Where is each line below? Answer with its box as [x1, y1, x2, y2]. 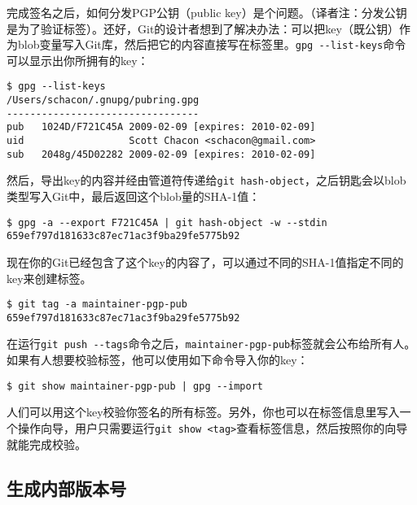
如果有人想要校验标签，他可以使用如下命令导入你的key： [7, 351, 309, 368]
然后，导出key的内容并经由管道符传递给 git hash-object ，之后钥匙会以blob [7, 172, 406, 189]
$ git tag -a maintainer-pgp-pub [7, 298, 187, 311]
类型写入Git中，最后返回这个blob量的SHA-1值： [7, 188, 261, 205]
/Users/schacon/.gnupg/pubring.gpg [7, 94, 200, 107]
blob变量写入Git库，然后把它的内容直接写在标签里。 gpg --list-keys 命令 [17, 36, 406, 53]
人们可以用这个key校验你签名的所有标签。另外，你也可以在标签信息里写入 [7, 403, 400, 420]
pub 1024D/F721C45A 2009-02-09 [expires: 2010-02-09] [7, 121, 316, 133]
